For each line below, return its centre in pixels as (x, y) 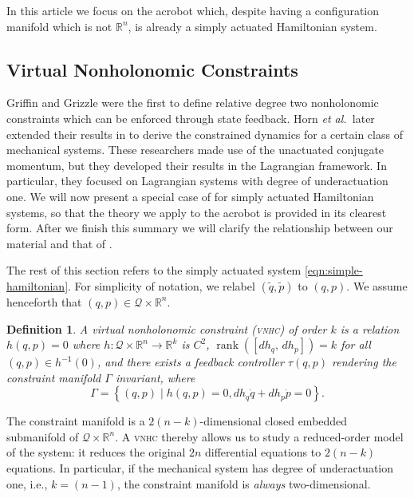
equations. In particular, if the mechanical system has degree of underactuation (200, 468)
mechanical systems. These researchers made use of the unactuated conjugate (195, 150)
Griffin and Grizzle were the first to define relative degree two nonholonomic (193, 103)
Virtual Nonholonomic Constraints (152, 69)
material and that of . (59, 243)
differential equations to (263, 452)
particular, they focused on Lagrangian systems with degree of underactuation (197, 181)
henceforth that (44, 301)
